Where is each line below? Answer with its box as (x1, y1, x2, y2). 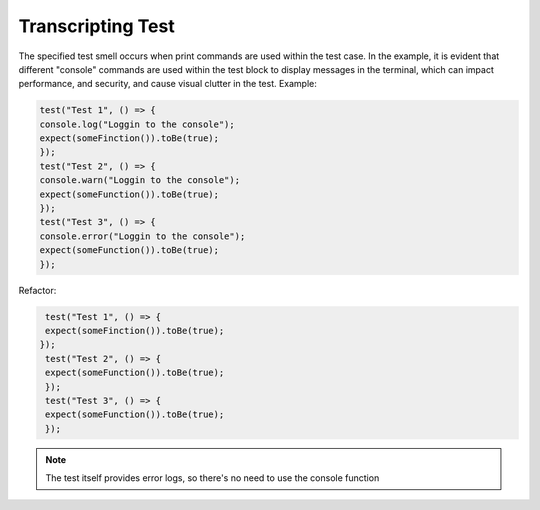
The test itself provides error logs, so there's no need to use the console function (45, 472, 380, 484)
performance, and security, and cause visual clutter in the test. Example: (18, 78, 317, 90)
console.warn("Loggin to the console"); (39, 175, 240, 186)
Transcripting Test (18, 15, 175, 37)
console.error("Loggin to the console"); (39, 230, 246, 242)
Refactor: (18, 284, 57, 296)
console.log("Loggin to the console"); (39, 118, 235, 130)
